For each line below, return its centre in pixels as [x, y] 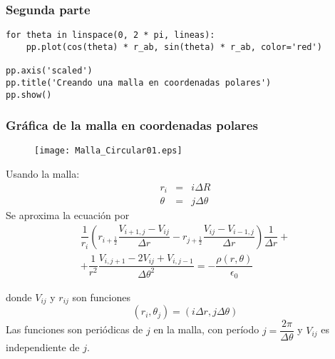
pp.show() [29, 95]
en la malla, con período [206, 329]
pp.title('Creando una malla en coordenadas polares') [139, 82]
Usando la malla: [43, 174]
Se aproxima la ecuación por [68, 215]
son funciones [101, 297]
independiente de [43, 347]
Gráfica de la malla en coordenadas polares [132, 125]
